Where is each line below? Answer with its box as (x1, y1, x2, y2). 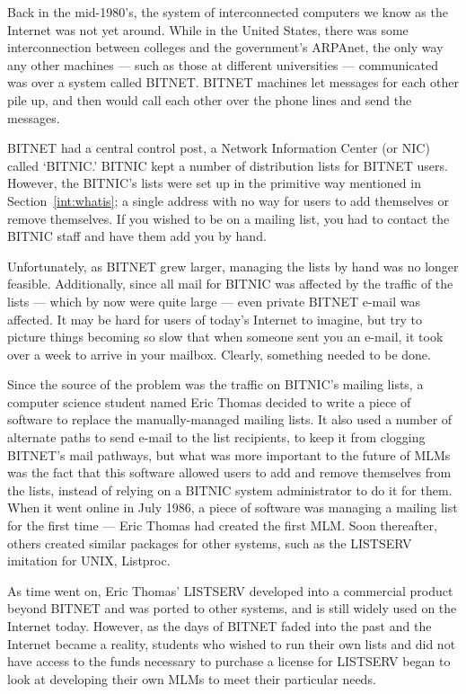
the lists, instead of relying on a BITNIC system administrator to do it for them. (7, 480, 453, 499)
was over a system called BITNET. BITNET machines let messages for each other (7, 73, 459, 92)
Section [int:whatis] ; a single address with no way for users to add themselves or (7, 191, 449, 209)
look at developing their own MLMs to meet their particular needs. (7, 669, 376, 688)
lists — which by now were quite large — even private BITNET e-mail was (7, 291, 420, 310)
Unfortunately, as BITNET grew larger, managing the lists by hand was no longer (7, 256, 459, 275)
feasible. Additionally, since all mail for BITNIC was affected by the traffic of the (7, 274, 453, 293)
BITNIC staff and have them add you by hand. (7, 227, 267, 245)
